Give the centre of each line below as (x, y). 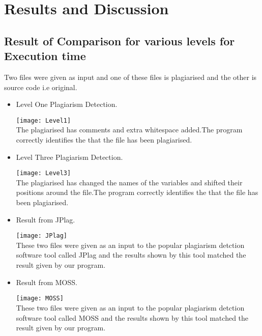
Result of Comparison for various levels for (120, 40)
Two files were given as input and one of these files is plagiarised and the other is (130, 77)
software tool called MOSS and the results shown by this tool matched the (132, 317)
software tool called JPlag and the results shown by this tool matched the (131, 255)
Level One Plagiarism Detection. (67, 104)
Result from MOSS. (47, 282)
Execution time (45, 56)
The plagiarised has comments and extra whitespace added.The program (129, 130)
